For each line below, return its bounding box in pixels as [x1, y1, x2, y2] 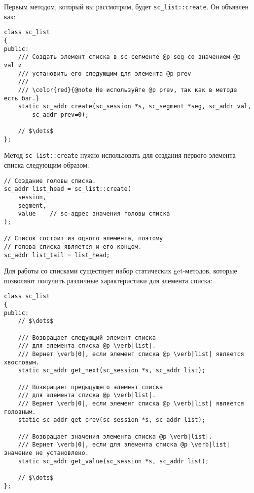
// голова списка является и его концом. [4, 243, 142, 250]
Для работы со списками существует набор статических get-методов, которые [4, 266, 237, 276]
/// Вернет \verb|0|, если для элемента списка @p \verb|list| [18, 441, 230, 448]
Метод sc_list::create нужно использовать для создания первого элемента [4, 150, 236, 160]
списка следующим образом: [4, 160, 89, 170]
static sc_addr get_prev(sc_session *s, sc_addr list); [18, 416, 206, 424]
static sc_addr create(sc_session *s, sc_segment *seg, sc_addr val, [18, 103, 252, 110]
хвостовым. [4, 359, 39, 366]
